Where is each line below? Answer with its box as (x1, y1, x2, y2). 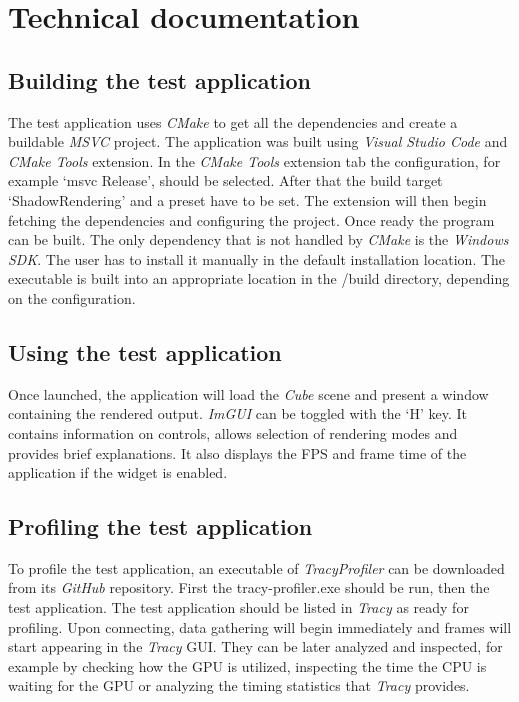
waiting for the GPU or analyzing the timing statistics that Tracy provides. (8, 675, 470, 696)
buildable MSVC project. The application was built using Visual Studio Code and (8, 131, 508, 152)
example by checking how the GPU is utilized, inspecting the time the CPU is (8, 655, 487, 676)
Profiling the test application (8, 511, 313, 542)
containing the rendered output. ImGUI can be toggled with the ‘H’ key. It (8, 403, 467, 424)
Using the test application (8, 336, 282, 367)
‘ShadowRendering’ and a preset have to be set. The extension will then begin (8, 189, 487, 210)
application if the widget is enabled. (8, 462, 228, 483)
